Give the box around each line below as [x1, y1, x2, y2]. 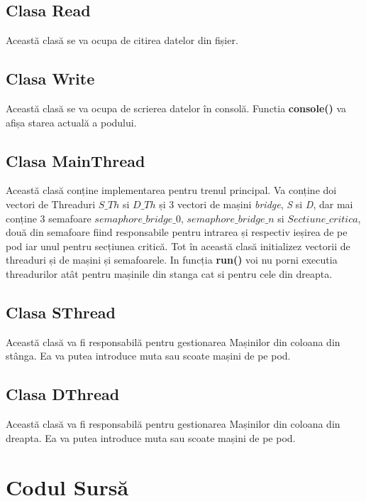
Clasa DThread [6, 383, 120, 405]
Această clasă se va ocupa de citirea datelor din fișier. [6, 33, 238, 48]
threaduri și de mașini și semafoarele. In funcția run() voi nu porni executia [6, 252, 338, 267]
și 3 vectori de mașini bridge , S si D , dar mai [159, 196, 353, 211]
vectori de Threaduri [6, 196, 96, 211]
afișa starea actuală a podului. [6, 114, 137, 129]
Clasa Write [6, 68, 95, 90]
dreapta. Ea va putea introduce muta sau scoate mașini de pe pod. [6, 430, 296, 445]
